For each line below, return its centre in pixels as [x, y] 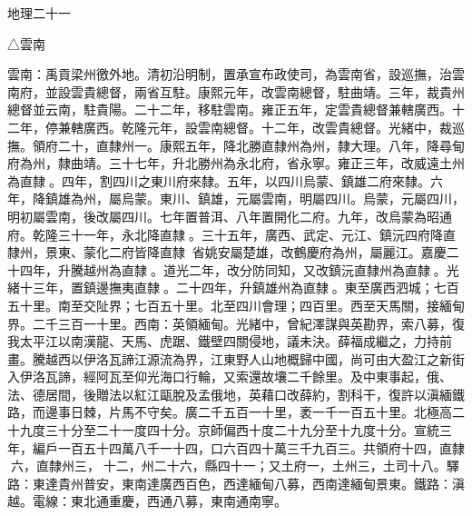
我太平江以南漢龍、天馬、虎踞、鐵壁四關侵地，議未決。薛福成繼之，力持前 [230, 341]
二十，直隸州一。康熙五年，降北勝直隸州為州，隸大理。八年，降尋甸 [261, 145]
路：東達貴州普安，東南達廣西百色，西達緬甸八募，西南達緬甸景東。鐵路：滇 [236, 483]
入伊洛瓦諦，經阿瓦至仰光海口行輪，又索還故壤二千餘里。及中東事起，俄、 [230, 377]
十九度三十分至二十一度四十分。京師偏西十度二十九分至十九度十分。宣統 [223, 430]
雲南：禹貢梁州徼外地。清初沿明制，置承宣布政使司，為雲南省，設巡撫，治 [230, 74]
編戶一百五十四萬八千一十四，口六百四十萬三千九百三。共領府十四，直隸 [248, 447]
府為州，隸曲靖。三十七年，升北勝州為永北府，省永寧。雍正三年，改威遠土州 [236, 163]
